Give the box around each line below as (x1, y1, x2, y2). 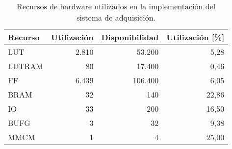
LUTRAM (8, 60, 44, 72)
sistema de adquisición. (77, 12, 155, 23)
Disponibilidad (101, 31, 159, 43)
